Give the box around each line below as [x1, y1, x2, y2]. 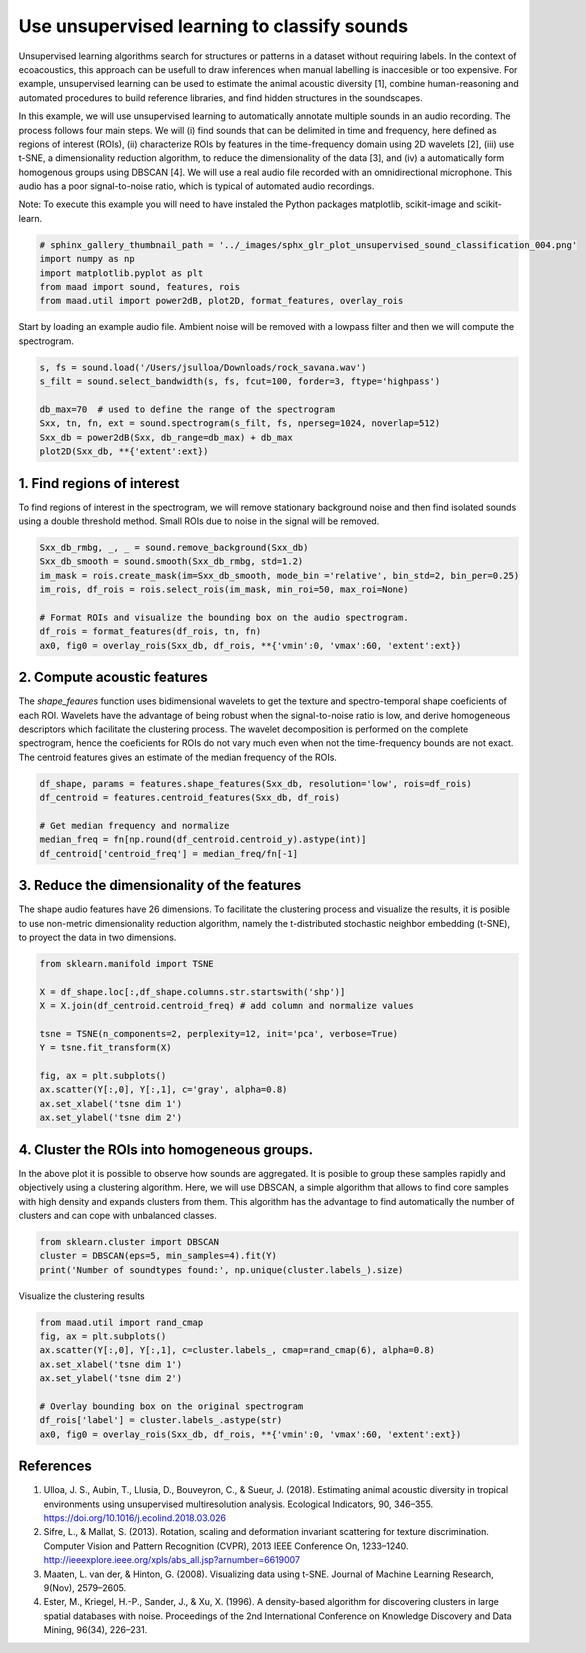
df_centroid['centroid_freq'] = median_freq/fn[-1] [39, 848, 299, 859]
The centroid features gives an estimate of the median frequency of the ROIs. [18, 751, 337, 763]
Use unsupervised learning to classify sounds [18, 15, 409, 37]
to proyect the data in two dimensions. [18, 931, 177, 943]
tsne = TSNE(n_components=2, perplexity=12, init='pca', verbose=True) [39, 1028, 399, 1039]
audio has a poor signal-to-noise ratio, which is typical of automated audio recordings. [18, 180, 375, 192]
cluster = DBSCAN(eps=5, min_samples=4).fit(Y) [39, 1250, 277, 1262]
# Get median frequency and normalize [39, 820, 230, 831]
